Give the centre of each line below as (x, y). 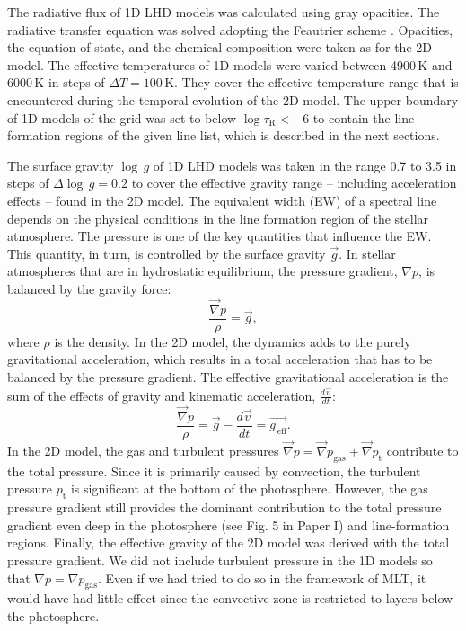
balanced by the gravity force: (89, 288)
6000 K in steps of (56, 82)
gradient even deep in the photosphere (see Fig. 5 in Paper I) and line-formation (229, 524)
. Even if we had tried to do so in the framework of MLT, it (262, 578)
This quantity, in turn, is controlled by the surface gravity (167, 253)
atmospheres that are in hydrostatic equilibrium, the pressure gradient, (202, 271)
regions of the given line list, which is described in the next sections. (252, 135)
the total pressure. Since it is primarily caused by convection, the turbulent (214, 471)
